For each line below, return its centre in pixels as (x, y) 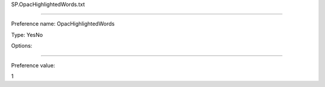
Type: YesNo (27, 35)
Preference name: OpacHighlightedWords (63, 24)
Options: (22, 46)
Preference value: (33, 65)
